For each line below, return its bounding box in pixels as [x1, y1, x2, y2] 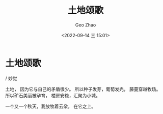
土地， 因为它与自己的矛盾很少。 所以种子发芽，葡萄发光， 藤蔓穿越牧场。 [5, 86, 161, 92]
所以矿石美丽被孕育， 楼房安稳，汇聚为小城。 [5, 92, 100, 98]
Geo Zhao [75, 21, 96, 28]
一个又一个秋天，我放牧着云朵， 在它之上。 [5, 103, 96, 109]
